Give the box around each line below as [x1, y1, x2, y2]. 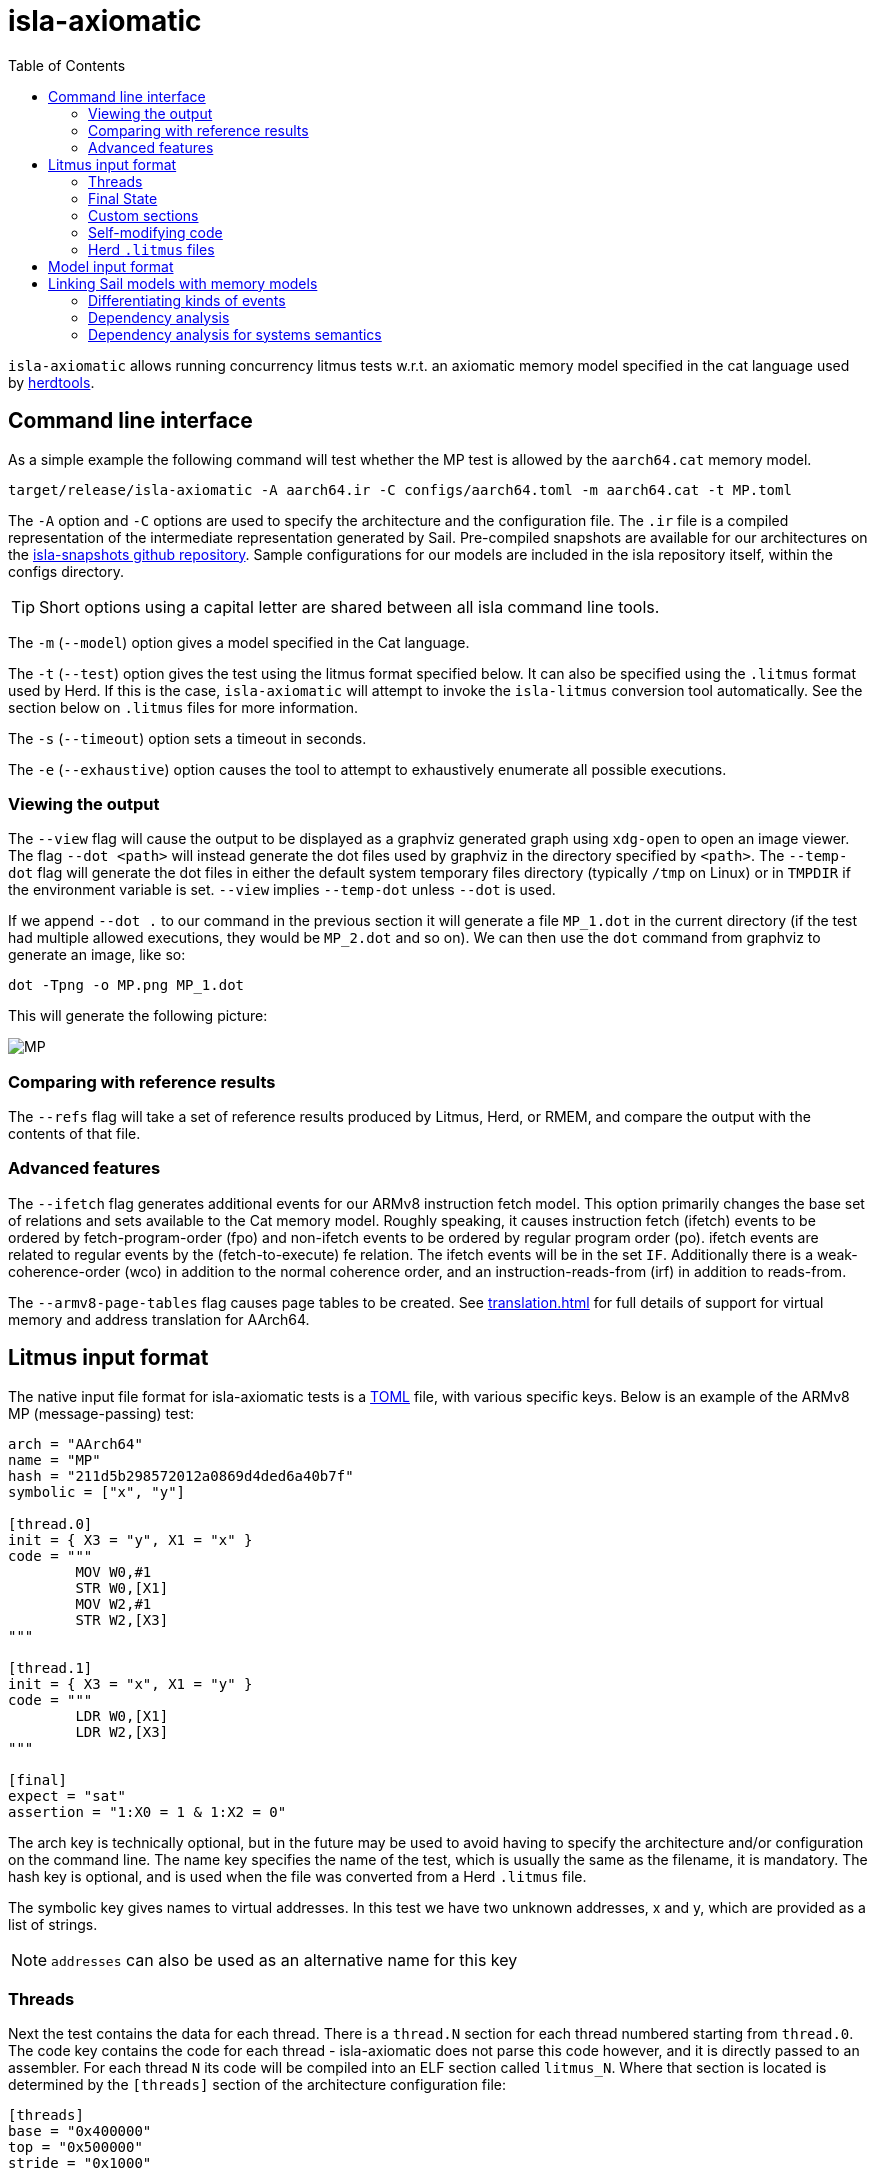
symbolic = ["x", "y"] [8, 1483, 186, 1500]
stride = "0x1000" [8, 2155, 152, 2172]
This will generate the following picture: [8, 1007, 268, 1025]
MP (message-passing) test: [8, 1404, 195, 1422]
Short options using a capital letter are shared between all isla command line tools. [39, 596, 660, 617]
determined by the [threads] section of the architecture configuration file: [8, 2076, 507, 2094]
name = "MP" [8, 1451, 101, 1468]
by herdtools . [8, 373, 95, 391]
